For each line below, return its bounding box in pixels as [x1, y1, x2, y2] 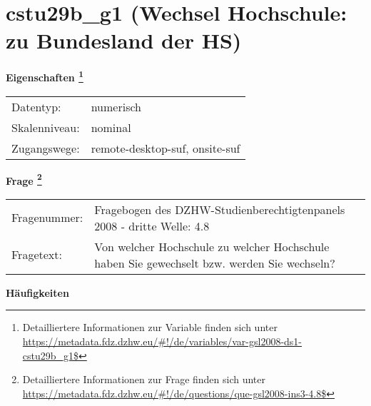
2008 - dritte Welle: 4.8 [94, 217, 210, 234]
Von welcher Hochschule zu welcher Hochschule [94, 238, 330, 255]
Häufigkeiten [6, 285, 69, 300]
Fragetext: [11, 246, 62, 263]
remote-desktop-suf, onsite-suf [91, 139, 240, 156]
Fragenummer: [11, 209, 83, 226]
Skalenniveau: [11, 118, 80, 136]
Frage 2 [6, 171, 42, 188]
